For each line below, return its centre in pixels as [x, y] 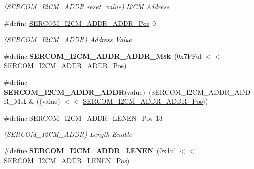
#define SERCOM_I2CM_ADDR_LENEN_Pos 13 [83, 117]
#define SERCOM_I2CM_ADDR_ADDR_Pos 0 [80, 23]
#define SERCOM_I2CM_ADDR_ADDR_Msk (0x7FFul [103, 56]
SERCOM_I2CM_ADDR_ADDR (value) [75, 91]
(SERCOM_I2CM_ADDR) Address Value [68, 39]
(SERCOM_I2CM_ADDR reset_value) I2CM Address [87, 6]
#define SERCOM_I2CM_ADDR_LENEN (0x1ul [90, 150]
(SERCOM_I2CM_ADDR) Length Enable [68, 134]
